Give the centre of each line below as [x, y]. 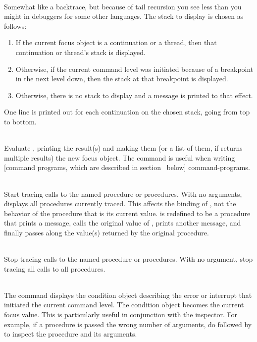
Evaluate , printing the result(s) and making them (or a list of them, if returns [123, 148]
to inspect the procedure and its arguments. [71, 334]
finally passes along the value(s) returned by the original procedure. [106, 232]
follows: [15, 26]
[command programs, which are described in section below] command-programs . [127, 167]
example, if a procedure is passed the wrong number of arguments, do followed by [128, 324]
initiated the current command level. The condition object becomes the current [124, 305]
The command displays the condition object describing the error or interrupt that [128, 295]
